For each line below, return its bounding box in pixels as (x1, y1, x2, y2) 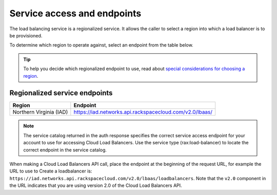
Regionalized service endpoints (9, 89, 113, 97)
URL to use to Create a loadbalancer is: (9, 168, 92, 174)
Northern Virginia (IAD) (12, 109, 68, 116)
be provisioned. (9, 32, 43, 38)
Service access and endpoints (9, 8, 142, 19)
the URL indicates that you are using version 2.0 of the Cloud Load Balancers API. (9, 182, 182, 189)
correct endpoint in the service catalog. (23, 146, 107, 153)
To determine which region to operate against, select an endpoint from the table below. (9, 42, 193, 48)
